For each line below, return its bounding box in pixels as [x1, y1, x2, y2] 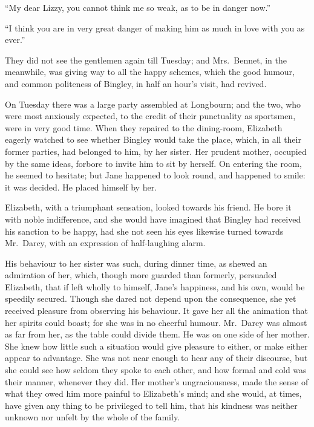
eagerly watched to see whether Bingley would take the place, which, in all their [5, 133, 301, 146]
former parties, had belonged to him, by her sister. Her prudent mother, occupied [5, 145, 307, 157]
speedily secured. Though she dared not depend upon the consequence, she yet [5, 292, 296, 305]
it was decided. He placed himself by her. [5, 180, 157, 193]
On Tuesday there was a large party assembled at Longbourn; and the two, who [5, 97, 301, 110]
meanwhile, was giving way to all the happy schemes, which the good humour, [5, 65, 295, 78]
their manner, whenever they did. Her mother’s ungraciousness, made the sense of [5, 375, 309, 388]
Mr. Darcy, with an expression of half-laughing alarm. [5, 236, 206, 249]
